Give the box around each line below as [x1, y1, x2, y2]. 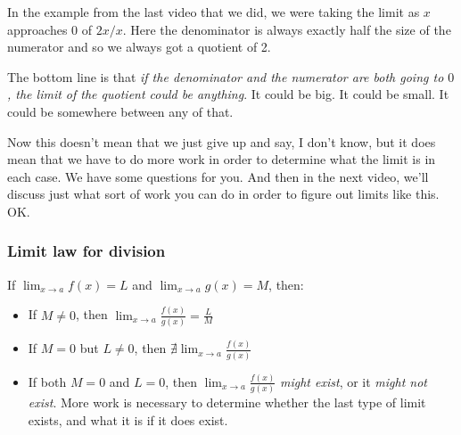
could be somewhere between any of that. [7, 102, 234, 120]
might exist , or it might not [280, 372, 428, 390]
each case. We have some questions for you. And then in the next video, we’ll [7, 167, 429, 185]
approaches [7, 20, 68, 38]
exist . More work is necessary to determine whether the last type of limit [28, 393, 426, 412]
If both [28, 372, 67, 390]
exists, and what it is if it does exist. [28, 410, 228, 429]
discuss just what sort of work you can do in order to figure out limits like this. [7, 185, 440, 203]
